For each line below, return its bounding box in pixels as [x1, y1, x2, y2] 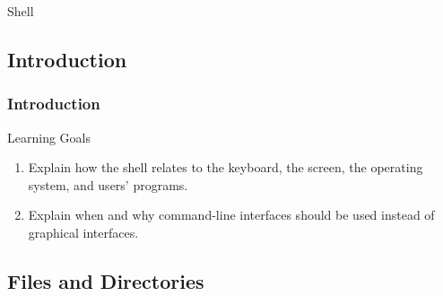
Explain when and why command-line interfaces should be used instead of [28, 205, 435, 224]
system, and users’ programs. [28, 175, 188, 194]
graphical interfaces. [28, 222, 139, 241]
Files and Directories [7, 266, 204, 294]
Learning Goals [7, 127, 91, 146]
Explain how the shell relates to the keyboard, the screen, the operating [28, 158, 423, 177]
